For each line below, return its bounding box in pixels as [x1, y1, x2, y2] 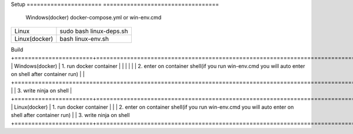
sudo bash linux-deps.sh [59, 27, 128, 35]
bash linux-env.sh [59, 35, 109, 43]
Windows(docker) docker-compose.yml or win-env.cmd [25, 14, 162, 21]
